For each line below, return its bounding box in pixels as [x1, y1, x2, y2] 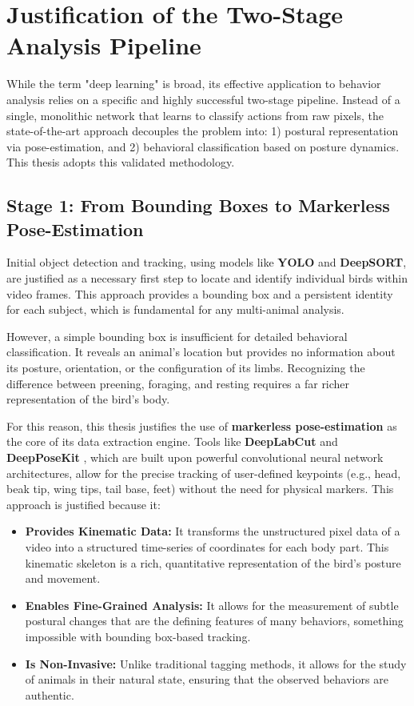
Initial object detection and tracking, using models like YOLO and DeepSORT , [6, 254, 407, 271]
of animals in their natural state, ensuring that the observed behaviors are [25, 671, 388, 688]
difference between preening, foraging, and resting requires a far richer [6, 375, 350, 391]
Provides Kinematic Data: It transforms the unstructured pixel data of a [25, 523, 400, 540]
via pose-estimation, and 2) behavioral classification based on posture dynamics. [6, 138, 400, 154]
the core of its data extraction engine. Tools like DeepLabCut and [6, 433, 338, 450]
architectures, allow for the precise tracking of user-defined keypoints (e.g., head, [6, 464, 401, 481]
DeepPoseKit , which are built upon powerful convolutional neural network [6, 449, 384, 465]
